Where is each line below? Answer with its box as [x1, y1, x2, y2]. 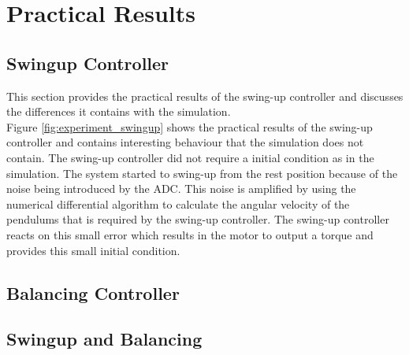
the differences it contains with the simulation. [6, 103, 231, 120]
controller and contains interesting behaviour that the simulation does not [6, 134, 364, 150]
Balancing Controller [6, 280, 180, 305]
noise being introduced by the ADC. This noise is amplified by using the [6, 180, 356, 197]
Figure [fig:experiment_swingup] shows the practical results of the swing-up [6, 118, 373, 135]
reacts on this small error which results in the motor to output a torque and [6, 226, 374, 242]
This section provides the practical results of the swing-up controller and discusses [6, 87, 403, 104]
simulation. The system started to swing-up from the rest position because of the [6, 165, 398, 181]
